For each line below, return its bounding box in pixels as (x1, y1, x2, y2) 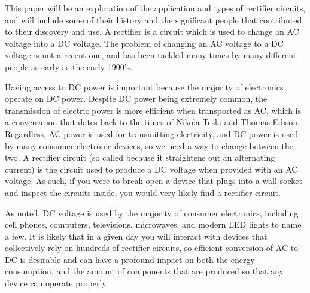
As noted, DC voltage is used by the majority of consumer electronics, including (5, 206, 299, 219)
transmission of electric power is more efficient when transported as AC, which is (5, 104, 301, 116)
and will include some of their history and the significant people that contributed (5, 13, 302, 26)
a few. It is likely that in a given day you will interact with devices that (5, 229, 268, 242)
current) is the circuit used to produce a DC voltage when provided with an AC (5, 162, 298, 175)
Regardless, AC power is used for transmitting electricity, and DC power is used (5, 127, 298, 140)
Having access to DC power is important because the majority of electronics (5, 80, 284, 93)
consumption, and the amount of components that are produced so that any (5, 265, 284, 277)
